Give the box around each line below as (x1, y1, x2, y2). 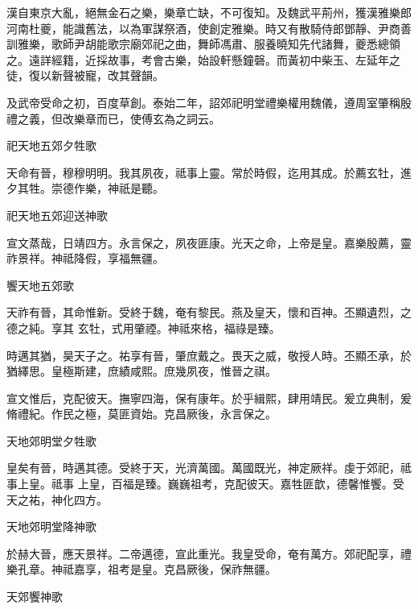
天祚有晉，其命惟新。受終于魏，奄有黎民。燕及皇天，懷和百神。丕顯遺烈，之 (6, 304, 412, 321)
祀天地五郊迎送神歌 (6, 206, 108, 223)
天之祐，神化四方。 (6, 491, 108, 507)
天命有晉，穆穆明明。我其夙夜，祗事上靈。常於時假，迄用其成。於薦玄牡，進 (6, 164, 412, 180)
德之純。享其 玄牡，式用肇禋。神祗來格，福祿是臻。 (6, 319, 281, 336)
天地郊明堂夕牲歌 (6, 432, 96, 449)
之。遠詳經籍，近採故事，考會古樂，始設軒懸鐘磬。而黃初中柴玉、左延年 (6, 51, 389, 68)
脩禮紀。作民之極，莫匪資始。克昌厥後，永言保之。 (6, 405, 277, 422)
